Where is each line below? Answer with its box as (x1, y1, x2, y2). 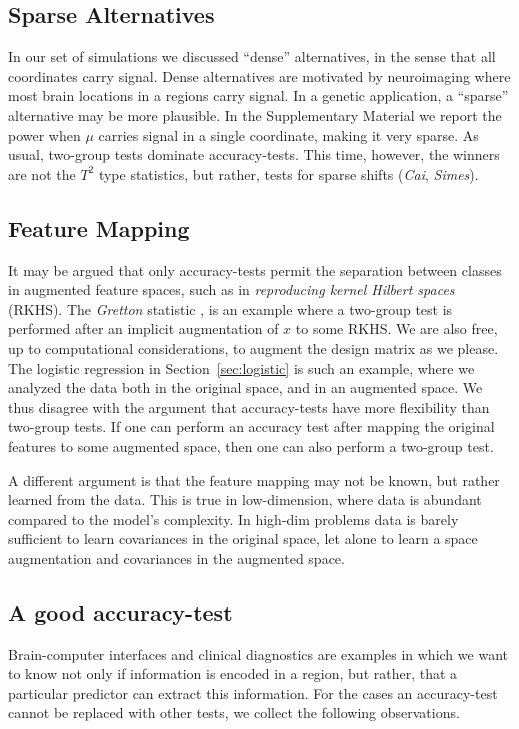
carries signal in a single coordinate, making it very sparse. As (98, 124, 479, 145)
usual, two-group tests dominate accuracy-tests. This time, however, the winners (8, 144, 500, 165)
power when (8, 124, 81, 145)
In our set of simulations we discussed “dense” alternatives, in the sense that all (8, 46, 496, 67)
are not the (8, 163, 76, 184)
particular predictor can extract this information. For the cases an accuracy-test (8, 682, 498, 703)
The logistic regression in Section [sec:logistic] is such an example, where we (8, 357, 475, 378)
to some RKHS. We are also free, (295, 318, 498, 339)
